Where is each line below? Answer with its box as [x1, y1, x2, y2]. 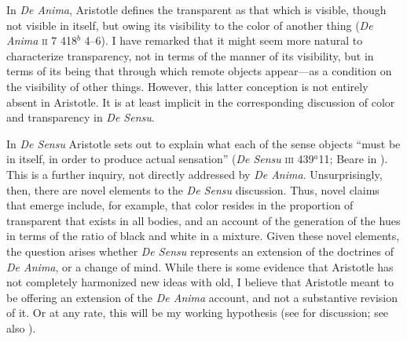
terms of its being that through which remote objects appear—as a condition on [6, 63, 392, 79]
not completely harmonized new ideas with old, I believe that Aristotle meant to [6, 274, 394, 290]
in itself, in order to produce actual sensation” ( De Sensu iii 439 [6, 151, 314, 167]
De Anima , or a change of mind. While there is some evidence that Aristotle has [6, 258, 394, 275]
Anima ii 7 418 [6, 32, 77, 49]
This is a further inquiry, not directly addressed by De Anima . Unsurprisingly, [6, 166, 383, 182]
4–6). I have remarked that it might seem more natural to [84, 32, 363, 49]
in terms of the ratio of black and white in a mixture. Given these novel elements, [6, 227, 400, 244]
